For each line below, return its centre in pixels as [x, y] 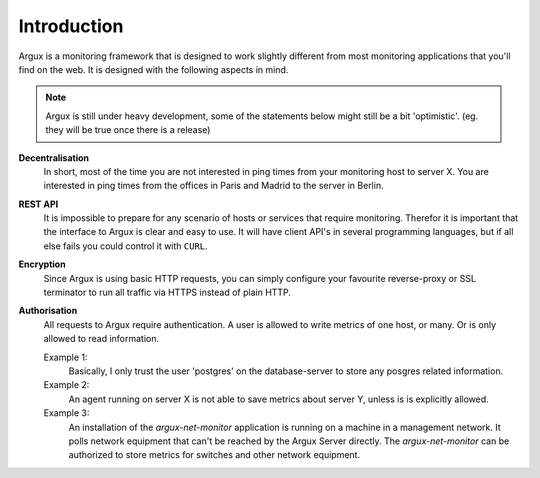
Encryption [42, 264]
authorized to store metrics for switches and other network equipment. [214, 455]
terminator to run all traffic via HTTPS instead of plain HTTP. [167, 292]
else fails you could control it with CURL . [126, 246]
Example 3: [66, 413]
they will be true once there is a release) [128, 130]
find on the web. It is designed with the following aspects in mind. [153, 69]
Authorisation [48, 311]
